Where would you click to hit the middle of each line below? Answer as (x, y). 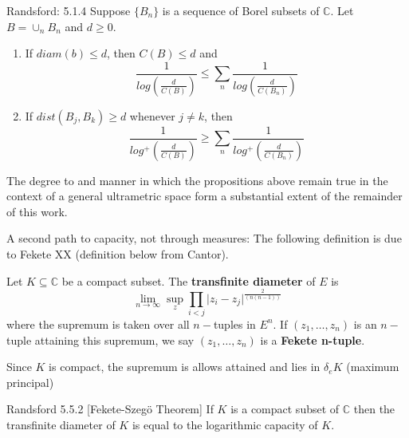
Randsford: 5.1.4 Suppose (69, 10)
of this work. (37, 211)
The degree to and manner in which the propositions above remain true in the (197, 180)
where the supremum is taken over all (98, 324)
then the (374, 409)
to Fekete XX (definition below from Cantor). (118, 253)
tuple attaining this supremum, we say (100, 339)
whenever (152, 115)
